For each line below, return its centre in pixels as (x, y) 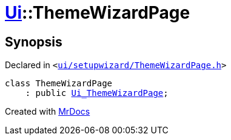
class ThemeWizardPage (59, 84)
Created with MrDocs (48, 112)
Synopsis (34, 42)
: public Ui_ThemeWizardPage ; (97, 93)
